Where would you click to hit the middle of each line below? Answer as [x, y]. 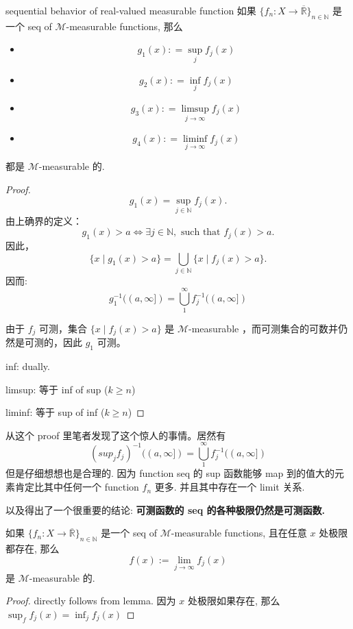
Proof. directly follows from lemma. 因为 [91, 601]
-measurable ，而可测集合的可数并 [263, 328]
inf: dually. [28, 366]
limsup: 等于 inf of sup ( [57, 389]
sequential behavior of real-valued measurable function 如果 [131, 10]
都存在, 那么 [33, 548]
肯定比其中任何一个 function [77, 487]
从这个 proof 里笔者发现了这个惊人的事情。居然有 [116, 435]
